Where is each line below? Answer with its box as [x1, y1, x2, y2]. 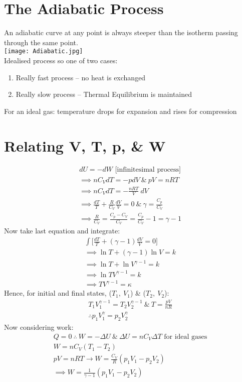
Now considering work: [4, 322, 74, 332]
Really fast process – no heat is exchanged [16, 72, 146, 82]
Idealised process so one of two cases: [4, 55, 118, 65]
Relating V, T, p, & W [4, 135, 166, 156]
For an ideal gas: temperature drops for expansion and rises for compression [4, 105, 237, 116]
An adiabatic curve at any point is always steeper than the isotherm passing [4, 27, 238, 38]
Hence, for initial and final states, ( [4, 288, 112, 298]
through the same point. [4, 37, 78, 47]
